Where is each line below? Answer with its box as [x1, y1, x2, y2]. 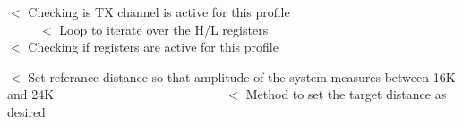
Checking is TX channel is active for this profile [28, 3, 290, 21]
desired [7, 102, 46, 120]
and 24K [7, 85, 55, 103]
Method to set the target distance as [245, 85, 447, 103]
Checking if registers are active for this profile [28, 37, 279, 56]
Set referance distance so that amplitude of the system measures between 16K [28, 67, 456, 86]
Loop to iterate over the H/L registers [59, 20, 269, 38]
